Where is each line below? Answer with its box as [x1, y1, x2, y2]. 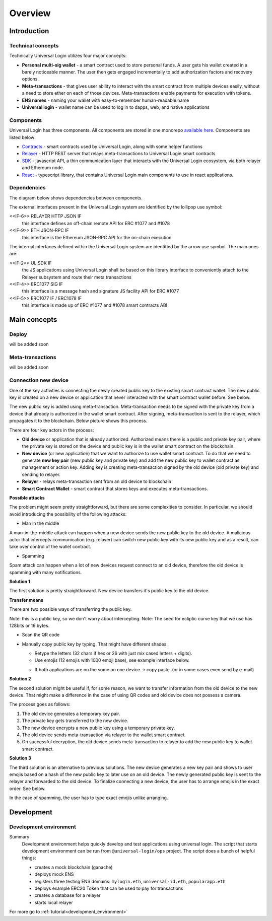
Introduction [9, 27, 49, 35]
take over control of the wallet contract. [9, 544, 92, 550]
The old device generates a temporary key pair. [22, 711, 120, 717]
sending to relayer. [22, 471, 60, 477]
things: [22, 855, 36, 861]
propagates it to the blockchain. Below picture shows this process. [9, 418, 148, 424]
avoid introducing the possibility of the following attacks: [9, 511, 127, 517]
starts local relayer [34, 899, 73, 905]
